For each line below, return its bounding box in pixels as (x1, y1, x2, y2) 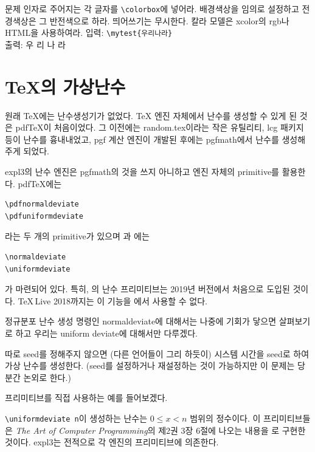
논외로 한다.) (23, 371, 71, 383)
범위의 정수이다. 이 (190, 411, 261, 424)
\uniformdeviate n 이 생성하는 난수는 (5, 411, 148, 424)
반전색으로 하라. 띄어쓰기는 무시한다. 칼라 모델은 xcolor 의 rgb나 (49, 14, 289, 27)
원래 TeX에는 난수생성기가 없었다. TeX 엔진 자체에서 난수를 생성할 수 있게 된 (5, 109, 297, 122)
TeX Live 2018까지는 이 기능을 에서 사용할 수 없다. (18, 294, 208, 307)
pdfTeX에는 (18, 177, 62, 190)
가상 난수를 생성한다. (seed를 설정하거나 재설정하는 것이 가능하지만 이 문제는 (5, 359, 295, 372)
